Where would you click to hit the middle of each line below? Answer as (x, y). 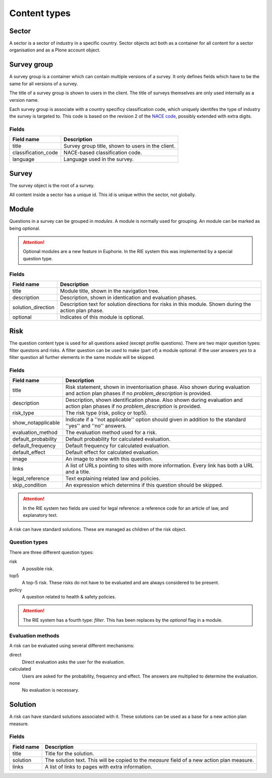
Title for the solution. (70, 753)
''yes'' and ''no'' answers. (96, 426)
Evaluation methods (35, 635)
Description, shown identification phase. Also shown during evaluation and (154, 400)
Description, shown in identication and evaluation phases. (128, 297)
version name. (24, 100)
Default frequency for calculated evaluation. (118, 446)
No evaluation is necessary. (51, 690)
